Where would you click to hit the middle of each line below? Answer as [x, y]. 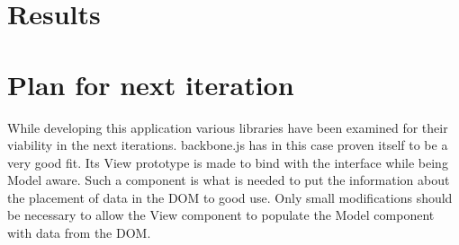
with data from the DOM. [79, 233]
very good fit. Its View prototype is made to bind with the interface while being [228, 162]
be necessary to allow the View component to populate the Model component [221, 215]
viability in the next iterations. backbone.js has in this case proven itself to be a [228, 145]
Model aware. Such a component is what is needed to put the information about [229, 180]
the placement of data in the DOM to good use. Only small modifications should [230, 197]
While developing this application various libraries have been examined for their [228, 127]
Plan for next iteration [151, 84]
